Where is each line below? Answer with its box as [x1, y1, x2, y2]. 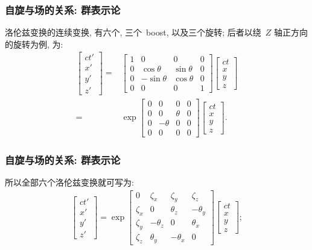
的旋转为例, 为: [5, 37, 63, 50]
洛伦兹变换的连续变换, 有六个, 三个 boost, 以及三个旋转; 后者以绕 [5, 26, 261, 39]
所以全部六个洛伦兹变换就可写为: [5, 175, 134, 188]
